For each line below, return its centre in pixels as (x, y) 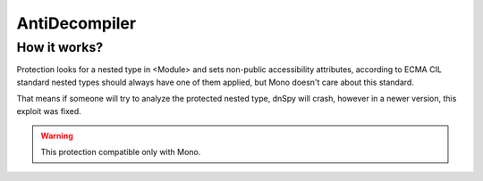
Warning (57, 136)
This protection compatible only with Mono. (121, 152)
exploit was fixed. (49, 111)
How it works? (60, 47)
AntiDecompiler (76, 23)
